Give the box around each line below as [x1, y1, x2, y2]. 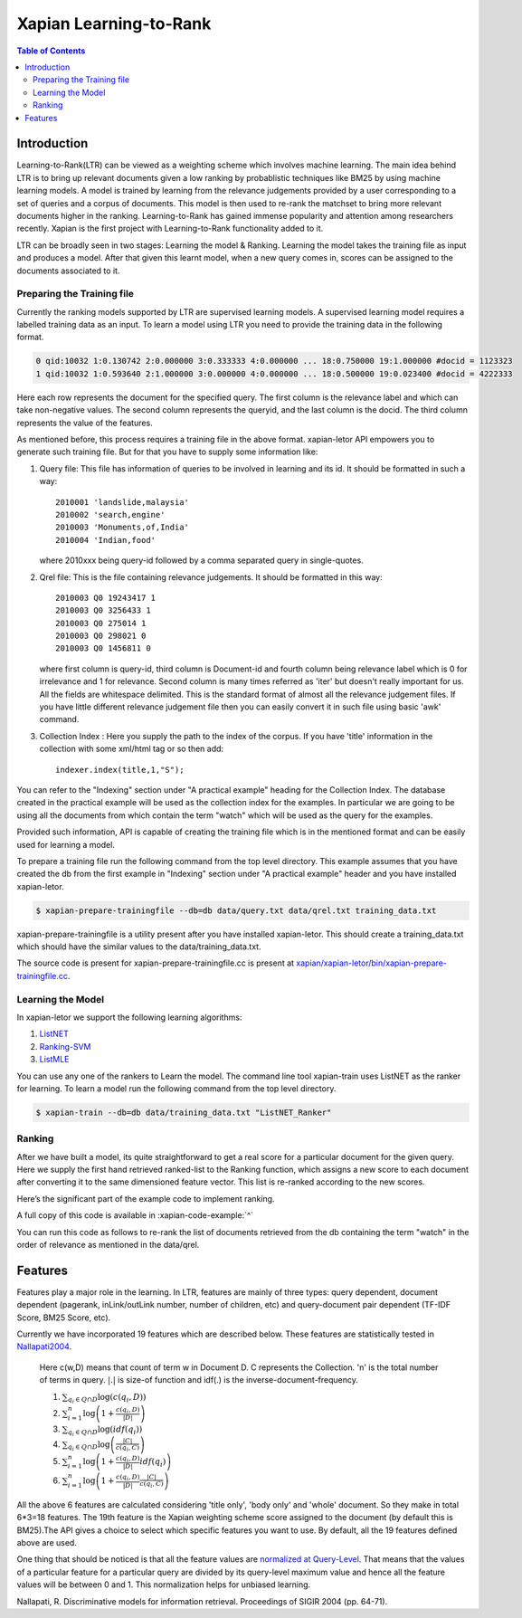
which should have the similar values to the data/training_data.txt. [16, 941, 261, 952]
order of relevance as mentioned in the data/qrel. [16, 1240, 200, 1250]
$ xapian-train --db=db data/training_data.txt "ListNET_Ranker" [35, 1107, 332, 1118]
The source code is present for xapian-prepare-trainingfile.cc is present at [16, 957, 294, 968]
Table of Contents [16, 45, 86, 56]
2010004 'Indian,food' [55, 535, 157, 545]
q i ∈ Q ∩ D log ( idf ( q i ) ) [68, 1424, 143, 1438]
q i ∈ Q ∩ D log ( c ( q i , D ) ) [68, 1392, 147, 1405]
